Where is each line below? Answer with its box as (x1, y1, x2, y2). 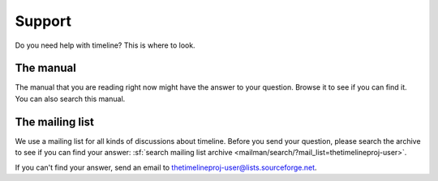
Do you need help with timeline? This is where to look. (15, 40, 195, 50)
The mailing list (15, 115, 95, 128)
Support (15, 12, 72, 30)
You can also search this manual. (15, 94, 126, 103)
